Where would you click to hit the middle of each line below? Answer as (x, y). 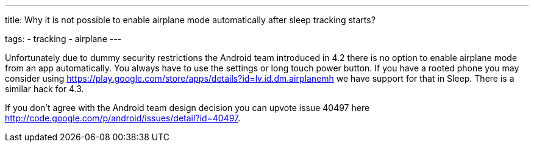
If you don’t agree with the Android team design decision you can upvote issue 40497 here (187, 108)
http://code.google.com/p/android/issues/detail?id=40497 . (123, 118)
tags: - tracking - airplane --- (63, 39)
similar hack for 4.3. (44, 89)
